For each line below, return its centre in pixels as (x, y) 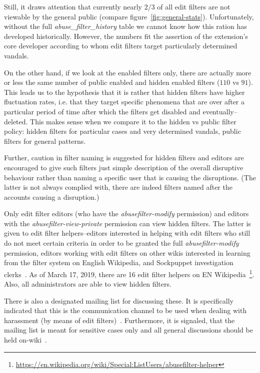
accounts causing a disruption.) (52, 196)
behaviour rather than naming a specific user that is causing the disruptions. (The (130, 177)
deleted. (16, 121)
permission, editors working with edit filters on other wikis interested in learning (127, 252)
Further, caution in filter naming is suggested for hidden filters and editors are (124, 158)
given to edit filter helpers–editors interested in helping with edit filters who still (127, 233)
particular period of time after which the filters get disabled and (102, 111)
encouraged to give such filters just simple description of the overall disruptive (124, 167)
